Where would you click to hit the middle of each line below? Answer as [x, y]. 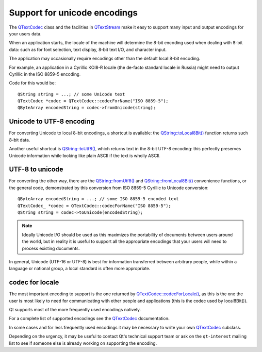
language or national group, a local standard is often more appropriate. [80, 269]
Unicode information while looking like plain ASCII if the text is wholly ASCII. [85, 156]
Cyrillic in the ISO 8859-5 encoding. [45, 74]
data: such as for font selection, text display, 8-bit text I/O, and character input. [88, 49]
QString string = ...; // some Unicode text [72, 94]
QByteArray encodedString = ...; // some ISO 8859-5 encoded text [98, 199]
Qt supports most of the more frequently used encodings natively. [75, 310]
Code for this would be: [32, 83]
